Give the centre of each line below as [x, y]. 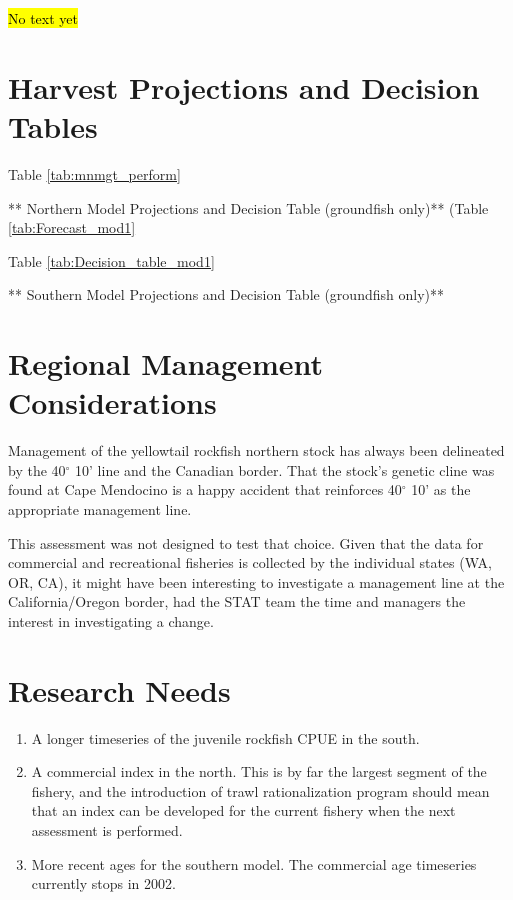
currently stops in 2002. [103, 883]
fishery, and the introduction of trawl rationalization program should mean [260, 790]
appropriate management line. [100, 508]
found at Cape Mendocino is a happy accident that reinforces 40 [205, 489]
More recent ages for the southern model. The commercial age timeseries [254, 863]
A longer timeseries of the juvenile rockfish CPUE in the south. [225, 737]
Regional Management [165, 363]
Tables [53, 125]
